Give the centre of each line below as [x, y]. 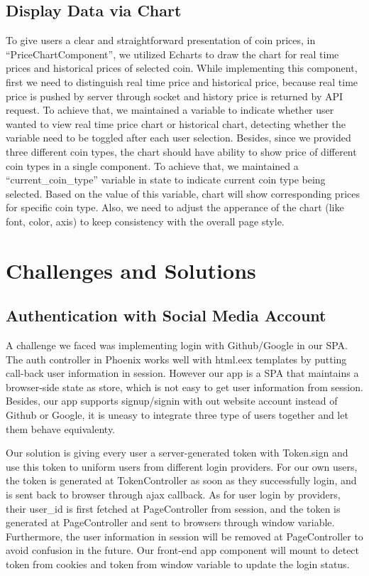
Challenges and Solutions [131, 270]
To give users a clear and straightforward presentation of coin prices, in [161, 40]
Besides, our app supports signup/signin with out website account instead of [172, 401]
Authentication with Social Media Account [166, 315]
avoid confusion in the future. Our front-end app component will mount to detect [183, 550]
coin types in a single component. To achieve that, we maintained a [152, 165]
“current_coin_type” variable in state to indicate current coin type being [166, 180]
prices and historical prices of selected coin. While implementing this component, [182, 68]
